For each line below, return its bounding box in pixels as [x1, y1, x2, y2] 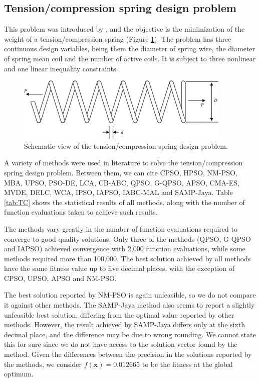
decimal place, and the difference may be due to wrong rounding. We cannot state [4, 329, 256, 339]
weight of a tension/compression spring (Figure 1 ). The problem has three [4, 33, 231, 44]
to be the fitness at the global [142, 358, 233, 369]
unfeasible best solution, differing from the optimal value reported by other [4, 309, 234, 320]
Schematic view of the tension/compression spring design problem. [24, 140, 228, 151]
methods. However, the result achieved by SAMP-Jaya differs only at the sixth [4, 319, 245, 330]
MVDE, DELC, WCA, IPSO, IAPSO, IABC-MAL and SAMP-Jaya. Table [4, 187, 233, 198]
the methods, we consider [4, 358, 82, 369]
